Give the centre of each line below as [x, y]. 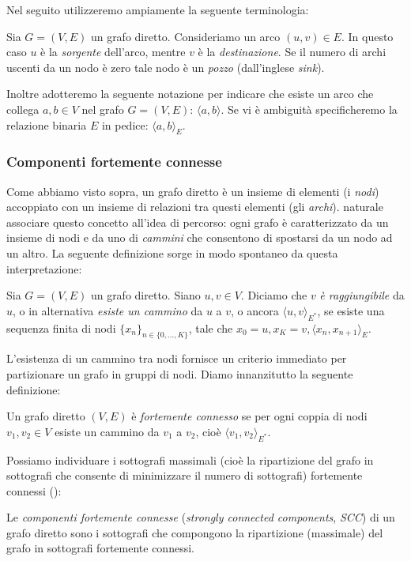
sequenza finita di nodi [61, 328]
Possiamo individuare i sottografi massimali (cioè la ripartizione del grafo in [190, 459]
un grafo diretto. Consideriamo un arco [185, 36]
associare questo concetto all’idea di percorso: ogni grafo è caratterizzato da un [198, 222]
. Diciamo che [274, 295]
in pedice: [125, 124]
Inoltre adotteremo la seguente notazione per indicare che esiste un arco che [190, 94]
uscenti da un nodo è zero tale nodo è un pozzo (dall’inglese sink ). [166, 67]
